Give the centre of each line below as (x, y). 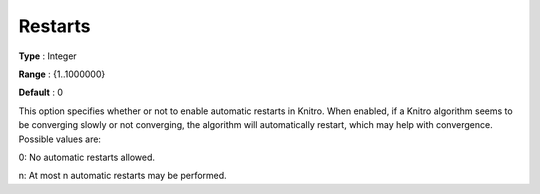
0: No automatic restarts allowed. (86, 157)
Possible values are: (60, 139)
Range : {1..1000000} (62, 74)
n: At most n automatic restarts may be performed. (122, 176)
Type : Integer (47, 56)
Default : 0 (41, 92)
